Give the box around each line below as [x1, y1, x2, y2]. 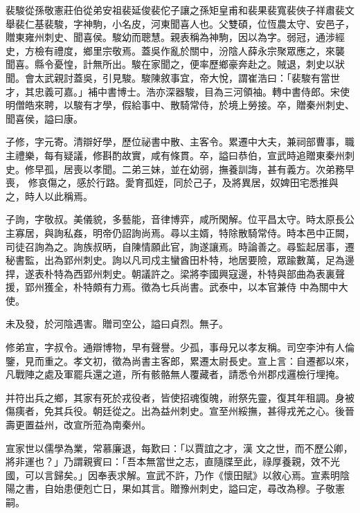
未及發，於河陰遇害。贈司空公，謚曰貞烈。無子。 [6, 316, 228, 331]
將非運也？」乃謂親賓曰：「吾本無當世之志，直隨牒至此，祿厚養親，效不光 [6, 454, 340, 469]
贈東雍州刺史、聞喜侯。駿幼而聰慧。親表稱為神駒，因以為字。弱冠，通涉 [6, 30, 335, 44]
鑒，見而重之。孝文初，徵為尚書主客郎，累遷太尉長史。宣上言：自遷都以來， [6, 353, 354, 368]
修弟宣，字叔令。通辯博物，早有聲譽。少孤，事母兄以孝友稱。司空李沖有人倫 [6, 340, 354, 354]
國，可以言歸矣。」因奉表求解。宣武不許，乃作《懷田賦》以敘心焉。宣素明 [6, 467, 340, 482]
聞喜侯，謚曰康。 [6, 111, 83, 125]
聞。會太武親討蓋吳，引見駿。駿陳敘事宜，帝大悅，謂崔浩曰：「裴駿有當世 [6, 70, 340, 84]
